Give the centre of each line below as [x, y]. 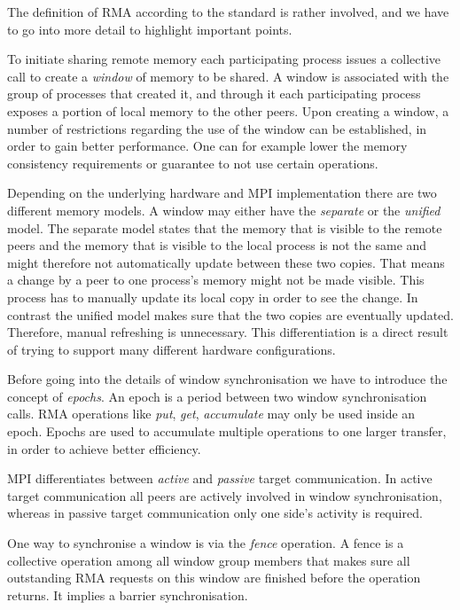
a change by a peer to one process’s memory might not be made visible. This [216, 280]
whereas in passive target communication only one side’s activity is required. [215, 513]
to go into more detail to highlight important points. [150, 29]
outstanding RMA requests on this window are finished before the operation [214, 578]
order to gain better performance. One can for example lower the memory [207, 146]
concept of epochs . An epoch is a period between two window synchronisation [217, 396]
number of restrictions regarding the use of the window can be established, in [217, 128]
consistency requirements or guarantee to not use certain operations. [193, 163]
